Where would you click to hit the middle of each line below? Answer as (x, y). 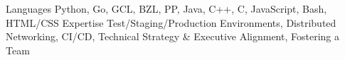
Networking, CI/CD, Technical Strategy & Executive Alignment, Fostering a (172, 36)
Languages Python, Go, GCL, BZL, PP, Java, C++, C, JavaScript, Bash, (166, 8)
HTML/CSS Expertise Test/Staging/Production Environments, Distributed (171, 22)
